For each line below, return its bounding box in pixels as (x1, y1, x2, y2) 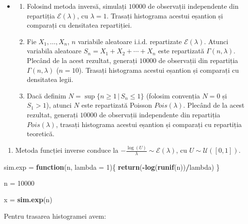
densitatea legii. (27, 74, 74, 84)
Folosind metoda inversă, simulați (27, 1, 127, 11)
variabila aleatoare (27, 46, 82, 56)
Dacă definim (27, 90, 66, 100)
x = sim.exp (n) (4, 194, 52, 205)
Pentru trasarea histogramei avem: (4, 210, 106, 221)
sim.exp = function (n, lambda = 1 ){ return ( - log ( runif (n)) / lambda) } (4, 161, 220, 172)
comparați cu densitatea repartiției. (27, 20, 132, 30)
